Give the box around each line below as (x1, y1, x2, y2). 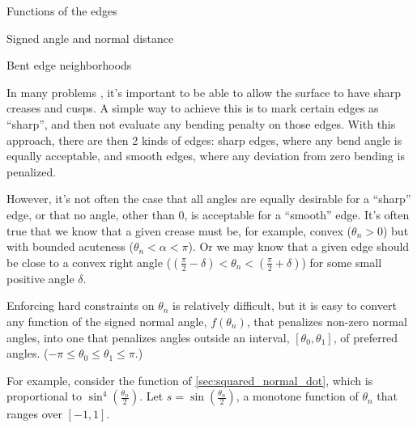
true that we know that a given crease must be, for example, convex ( (6, 222, 352, 239)
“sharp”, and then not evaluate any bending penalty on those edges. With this (6, 115, 396, 132)
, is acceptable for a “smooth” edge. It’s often (184, 206, 410, 222)
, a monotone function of (236, 388, 359, 405)
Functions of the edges (6, 2, 117, 19)
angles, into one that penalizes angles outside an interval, (6, 328, 290, 345)
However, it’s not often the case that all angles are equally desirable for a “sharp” (6, 190, 411, 207)
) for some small (301, 253, 382, 270)
